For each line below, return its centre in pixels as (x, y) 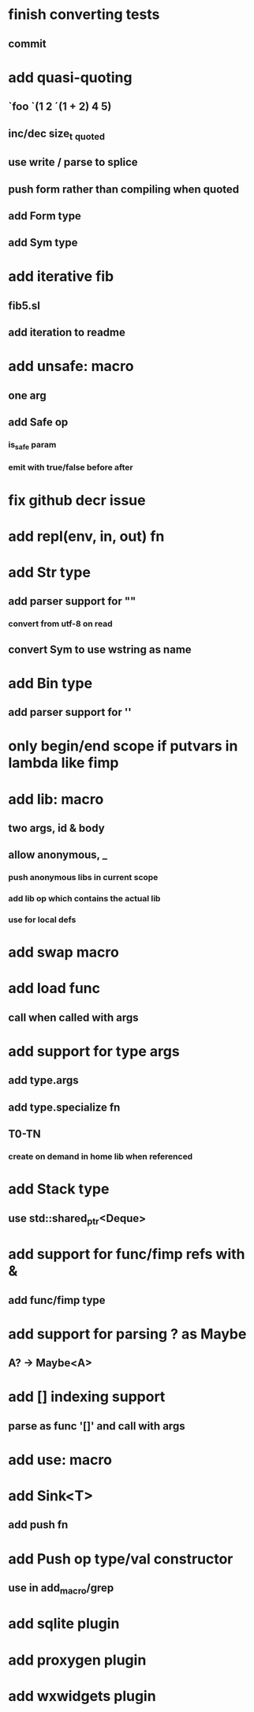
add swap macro (64, 952)
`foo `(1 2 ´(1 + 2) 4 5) (60, 107)
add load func (54, 989)
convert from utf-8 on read (60, 624)
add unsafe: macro (71, 367)
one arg (27, 395)
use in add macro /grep (61, 1589)
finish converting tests (84, 15)
